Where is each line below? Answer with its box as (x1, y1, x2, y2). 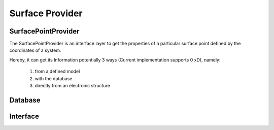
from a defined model (35, 69, 80, 75)
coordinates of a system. (9, 47, 61, 53)
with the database (35, 75, 73, 81)
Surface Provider (9, 8, 83, 19)
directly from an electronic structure (35, 83, 110, 89)
